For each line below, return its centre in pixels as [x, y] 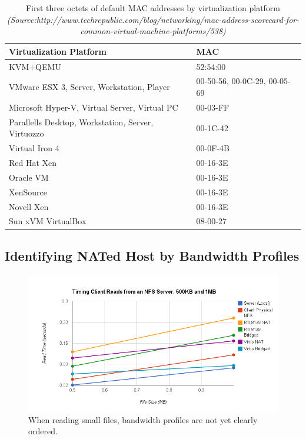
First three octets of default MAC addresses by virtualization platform [153, 8]
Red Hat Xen [33, 163]
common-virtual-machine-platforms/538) [153, 31]
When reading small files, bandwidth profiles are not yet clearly [143, 419]
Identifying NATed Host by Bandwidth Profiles [152, 255]
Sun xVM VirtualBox [48, 221]
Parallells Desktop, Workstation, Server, [81, 122]
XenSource [28, 192]
